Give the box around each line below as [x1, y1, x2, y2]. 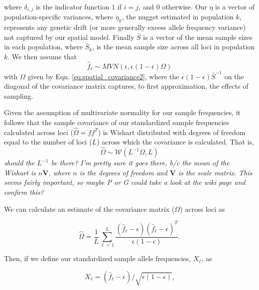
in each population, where [4, 41, 83, 52]
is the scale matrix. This [178, 167, 253, 177]
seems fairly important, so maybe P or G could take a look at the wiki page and [4, 177, 246, 187]
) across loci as [180, 203, 225, 214]
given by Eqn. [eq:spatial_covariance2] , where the [27, 71, 179, 81]
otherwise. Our [162, 1, 207, 11]
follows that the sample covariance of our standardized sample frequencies [4, 117, 230, 127]
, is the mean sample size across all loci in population [92, 41, 255, 52]
